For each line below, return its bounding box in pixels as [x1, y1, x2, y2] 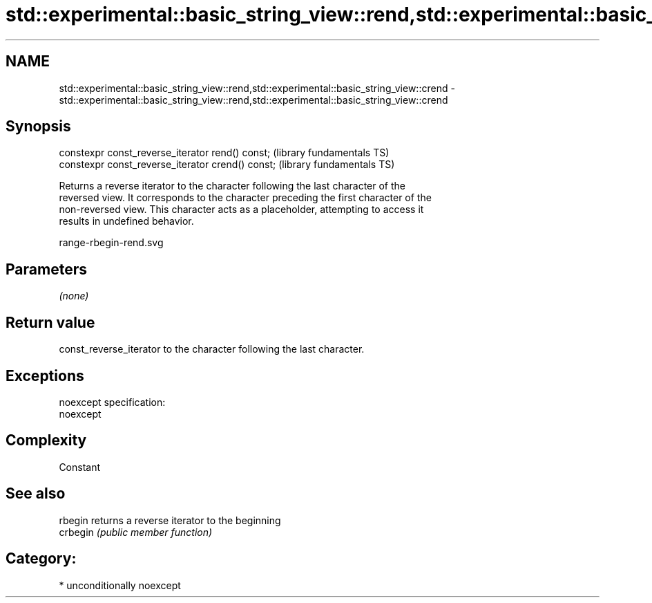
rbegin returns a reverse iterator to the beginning [59, 514, 281, 526]
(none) [59, 290, 89, 302]
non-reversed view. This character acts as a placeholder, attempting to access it [59, 203, 424, 216]
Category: [6, 550, 77, 568]
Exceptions [6, 367, 84, 384]
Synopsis [6, 118, 71, 136]
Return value [6, 313, 95, 331]
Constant [59, 461, 101, 473]
